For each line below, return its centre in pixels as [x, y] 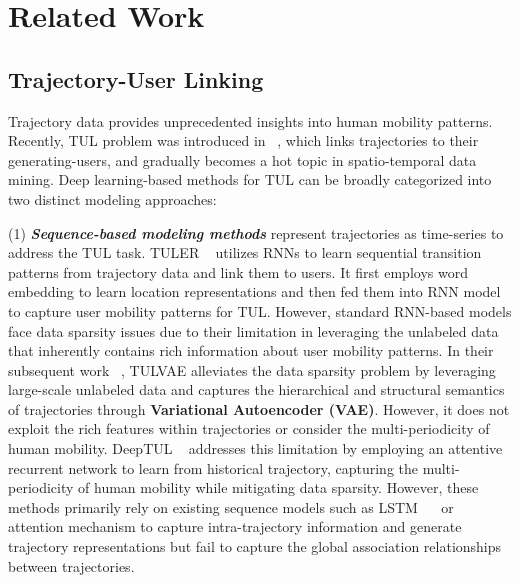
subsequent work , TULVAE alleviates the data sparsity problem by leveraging [252, 369]
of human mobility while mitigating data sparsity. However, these [278, 487]
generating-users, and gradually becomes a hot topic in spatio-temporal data [242, 159]
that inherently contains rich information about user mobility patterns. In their [251, 350]
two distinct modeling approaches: [112, 198]
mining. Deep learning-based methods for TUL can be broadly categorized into [250, 179]
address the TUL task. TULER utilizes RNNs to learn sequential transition [245, 252]
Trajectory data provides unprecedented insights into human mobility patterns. [250, 120]
